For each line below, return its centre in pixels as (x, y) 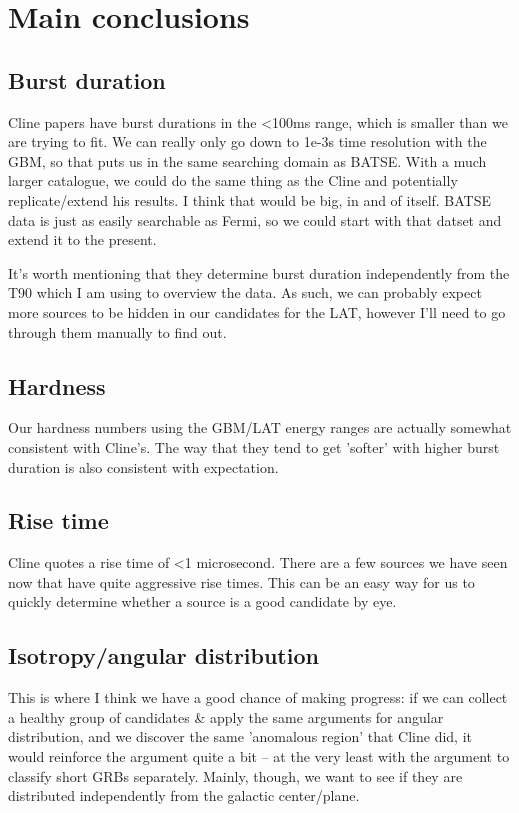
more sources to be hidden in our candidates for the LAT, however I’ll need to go (257, 311)
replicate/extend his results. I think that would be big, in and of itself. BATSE (250, 199)
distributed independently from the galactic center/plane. (184, 795)
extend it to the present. (82, 239)
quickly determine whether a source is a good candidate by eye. (202, 601)
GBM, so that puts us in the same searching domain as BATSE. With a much (247, 160)
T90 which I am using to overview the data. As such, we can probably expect (245, 292)
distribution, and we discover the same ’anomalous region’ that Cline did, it (240, 736)
